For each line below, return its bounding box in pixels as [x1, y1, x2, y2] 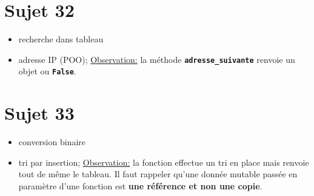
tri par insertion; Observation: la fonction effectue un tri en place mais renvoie [18, 155, 309, 168]
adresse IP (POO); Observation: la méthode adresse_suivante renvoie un [18, 53, 295, 65]
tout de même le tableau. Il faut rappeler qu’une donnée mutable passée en [18, 168, 298, 180]
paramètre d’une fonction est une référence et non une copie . [18, 179, 262, 192]
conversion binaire [18, 136, 86, 148]
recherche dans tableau [18, 33, 104, 45]
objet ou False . [18, 65, 76, 77]
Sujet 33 [4, 100, 75, 125]
